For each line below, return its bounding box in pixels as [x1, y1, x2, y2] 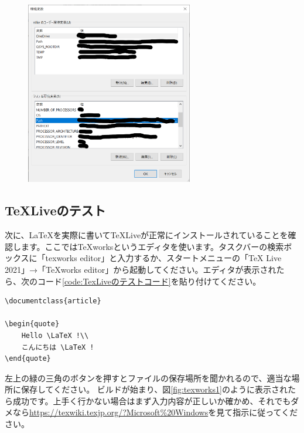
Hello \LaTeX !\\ [21, 331, 89, 340]
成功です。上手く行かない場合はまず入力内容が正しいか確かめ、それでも [12, 394, 291, 407]
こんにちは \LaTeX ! [21, 343, 94, 351]
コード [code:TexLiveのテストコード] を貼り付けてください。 [37, 275, 261, 287]
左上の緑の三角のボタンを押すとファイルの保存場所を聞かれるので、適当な [5, 371, 292, 384]
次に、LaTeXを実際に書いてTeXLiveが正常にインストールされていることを [5, 229, 288, 241]
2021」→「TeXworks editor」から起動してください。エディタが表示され [5, 263, 276, 275]
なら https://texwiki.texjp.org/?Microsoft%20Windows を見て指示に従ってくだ [12, 406, 298, 418]
